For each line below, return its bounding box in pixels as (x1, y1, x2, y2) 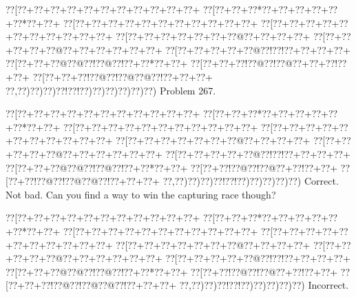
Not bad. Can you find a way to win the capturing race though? (6, 187, 276, 201)
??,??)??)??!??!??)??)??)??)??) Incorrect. (179, 278, 349, 292)
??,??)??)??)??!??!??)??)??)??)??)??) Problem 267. (6, 83, 216, 97)
